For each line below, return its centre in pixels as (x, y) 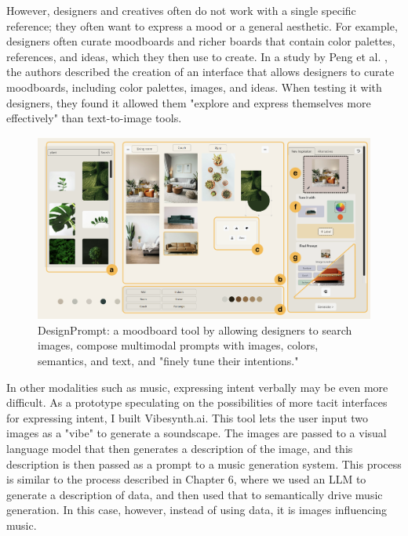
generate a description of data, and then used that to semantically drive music (195, 494)
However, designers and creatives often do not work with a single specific (181, 10)
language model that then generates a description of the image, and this (180, 449)
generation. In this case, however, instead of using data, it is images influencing (197, 510)
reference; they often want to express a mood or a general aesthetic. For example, (202, 25)
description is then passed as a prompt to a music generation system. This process (204, 464)
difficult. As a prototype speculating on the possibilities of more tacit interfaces (197, 402)
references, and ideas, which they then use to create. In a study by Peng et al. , (197, 56)
